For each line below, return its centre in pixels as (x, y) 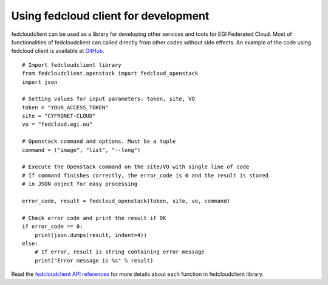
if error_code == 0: (53, 227)
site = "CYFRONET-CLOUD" (59, 116)
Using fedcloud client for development (110, 16)
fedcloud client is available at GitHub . (58, 51)
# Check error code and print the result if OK (94, 218)
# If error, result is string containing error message (119, 252)
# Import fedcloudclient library (72, 65)
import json (40, 82)
